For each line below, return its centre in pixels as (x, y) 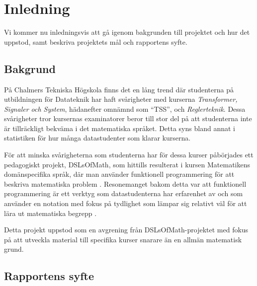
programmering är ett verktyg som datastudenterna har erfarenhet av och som (124, 193)
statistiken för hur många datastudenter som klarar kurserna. (97, 138)
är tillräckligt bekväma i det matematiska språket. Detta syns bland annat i (120, 128)
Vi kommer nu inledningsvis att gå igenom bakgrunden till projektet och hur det (127, 32)
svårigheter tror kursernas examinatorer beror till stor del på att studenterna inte (128, 118)
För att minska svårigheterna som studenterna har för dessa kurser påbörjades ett (129, 155)
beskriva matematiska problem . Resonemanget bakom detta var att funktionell (125, 183)
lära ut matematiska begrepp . (50, 213)
